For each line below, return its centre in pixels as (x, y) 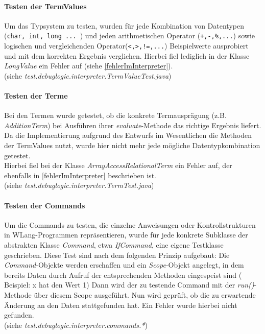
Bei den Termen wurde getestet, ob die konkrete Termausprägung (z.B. (115, 115)
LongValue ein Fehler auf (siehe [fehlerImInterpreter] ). (89, 66)
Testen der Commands (45, 205)
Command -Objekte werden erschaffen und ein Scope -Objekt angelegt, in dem (124, 265)
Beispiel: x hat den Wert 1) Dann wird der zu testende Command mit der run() (129, 285)
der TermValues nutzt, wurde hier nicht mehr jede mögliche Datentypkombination (132, 145)
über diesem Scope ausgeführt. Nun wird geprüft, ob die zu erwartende (145, 294)
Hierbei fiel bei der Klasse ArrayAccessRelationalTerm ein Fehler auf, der (118, 165)
